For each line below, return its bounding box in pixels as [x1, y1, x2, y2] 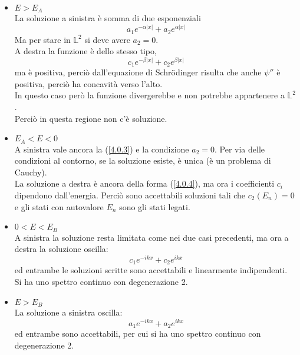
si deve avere [84, 33, 130, 45]
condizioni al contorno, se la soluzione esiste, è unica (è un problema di [14, 154, 271, 167]
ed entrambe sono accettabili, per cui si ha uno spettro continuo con [14, 327, 261, 340]
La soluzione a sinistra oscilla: [14, 306, 123, 318]
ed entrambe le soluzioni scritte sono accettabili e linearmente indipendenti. [14, 264, 288, 276]
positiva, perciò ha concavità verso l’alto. [14, 77, 163, 89]
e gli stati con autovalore [14, 200, 104, 213]
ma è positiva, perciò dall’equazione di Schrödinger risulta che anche [14, 66, 262, 78]
